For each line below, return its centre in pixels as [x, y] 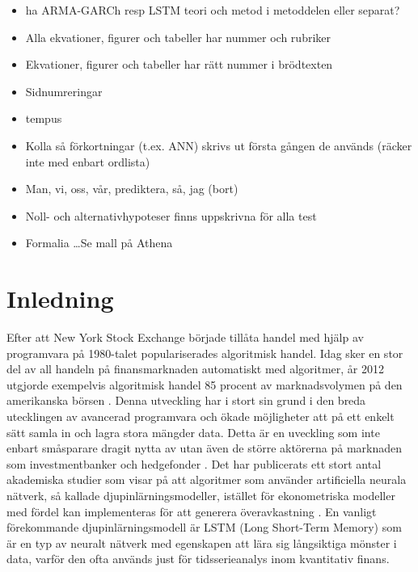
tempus [44, 118]
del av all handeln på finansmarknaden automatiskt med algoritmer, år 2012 [196, 369]
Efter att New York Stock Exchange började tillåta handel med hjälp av [185, 337]
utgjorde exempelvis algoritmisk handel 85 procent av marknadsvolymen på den [205, 384]
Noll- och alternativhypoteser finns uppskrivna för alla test [171, 215]
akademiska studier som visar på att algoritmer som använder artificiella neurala [207, 479]
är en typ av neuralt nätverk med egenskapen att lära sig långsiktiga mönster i [202, 543]
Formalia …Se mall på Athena [99, 243]
